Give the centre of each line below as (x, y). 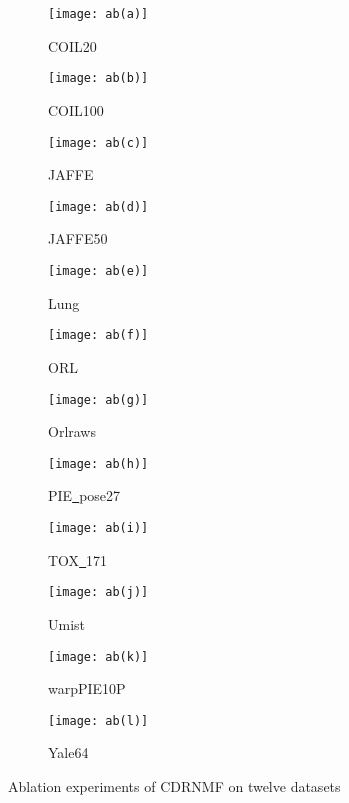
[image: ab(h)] (98, 463)
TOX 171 (78, 559)
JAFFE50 (78, 238)
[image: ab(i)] (98, 528)
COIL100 (76, 109)
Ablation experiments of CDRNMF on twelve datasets (174, 786)
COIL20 (72, 45)
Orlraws (72, 431)
